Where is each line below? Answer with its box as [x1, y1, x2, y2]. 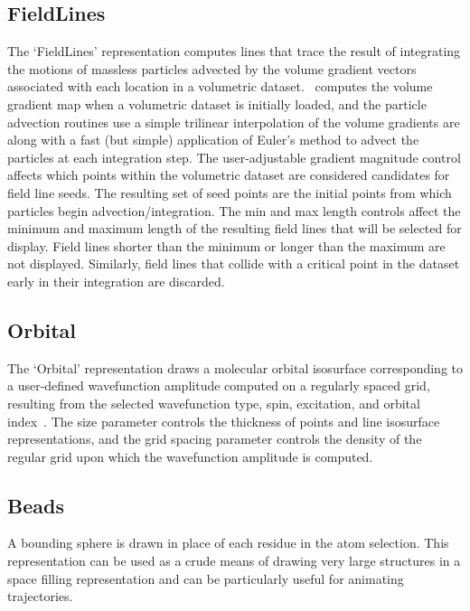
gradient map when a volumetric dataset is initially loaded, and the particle [7, 94, 427, 113]
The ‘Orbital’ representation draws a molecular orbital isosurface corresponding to [7, 358, 463, 377]
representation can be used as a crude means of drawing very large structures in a [7, 551, 461, 570]
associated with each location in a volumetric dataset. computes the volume [7, 77, 433, 96]
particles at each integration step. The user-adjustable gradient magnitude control [7, 147, 461, 166]
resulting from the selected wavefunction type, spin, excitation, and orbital [7, 393, 420, 412]
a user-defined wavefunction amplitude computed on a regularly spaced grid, [7, 376, 430, 395]
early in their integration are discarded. [7, 271, 225, 290]
